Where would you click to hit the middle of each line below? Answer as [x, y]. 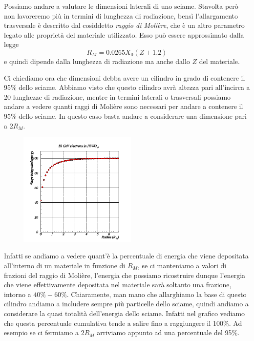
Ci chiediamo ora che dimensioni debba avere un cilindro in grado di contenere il [125, 77]
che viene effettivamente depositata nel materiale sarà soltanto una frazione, [118, 285]
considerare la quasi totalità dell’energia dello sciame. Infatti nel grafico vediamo [125, 313]
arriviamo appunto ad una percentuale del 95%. [168, 332]
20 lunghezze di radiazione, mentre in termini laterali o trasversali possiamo [117, 96]
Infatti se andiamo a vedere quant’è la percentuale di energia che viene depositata [126, 256]
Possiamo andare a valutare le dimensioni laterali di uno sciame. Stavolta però [121, 6]
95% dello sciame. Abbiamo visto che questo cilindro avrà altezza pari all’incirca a [127, 87]
